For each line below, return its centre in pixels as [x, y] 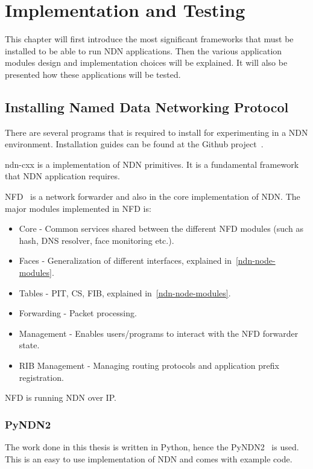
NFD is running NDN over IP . [61, 397]
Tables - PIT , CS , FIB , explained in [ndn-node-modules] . [125, 292]
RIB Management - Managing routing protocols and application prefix [149, 365]
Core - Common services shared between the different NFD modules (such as [161, 228]
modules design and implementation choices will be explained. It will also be [146, 62]
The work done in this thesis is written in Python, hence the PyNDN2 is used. [152, 447]
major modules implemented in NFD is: [78, 208]
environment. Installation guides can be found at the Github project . [134, 144]
